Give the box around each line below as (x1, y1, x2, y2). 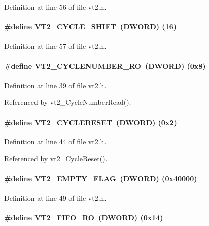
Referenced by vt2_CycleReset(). (4, 153, 108, 164)
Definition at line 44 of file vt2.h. (4, 136, 107, 146)
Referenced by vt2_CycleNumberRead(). (4, 97, 131, 107)
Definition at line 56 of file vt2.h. (4, 2, 107, 12)
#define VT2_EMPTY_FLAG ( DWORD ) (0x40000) (4, 173, 197, 183)
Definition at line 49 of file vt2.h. (4, 192, 107, 203)
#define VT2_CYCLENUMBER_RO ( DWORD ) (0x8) (4, 60, 206, 71)
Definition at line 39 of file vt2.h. (4, 80, 107, 90)
